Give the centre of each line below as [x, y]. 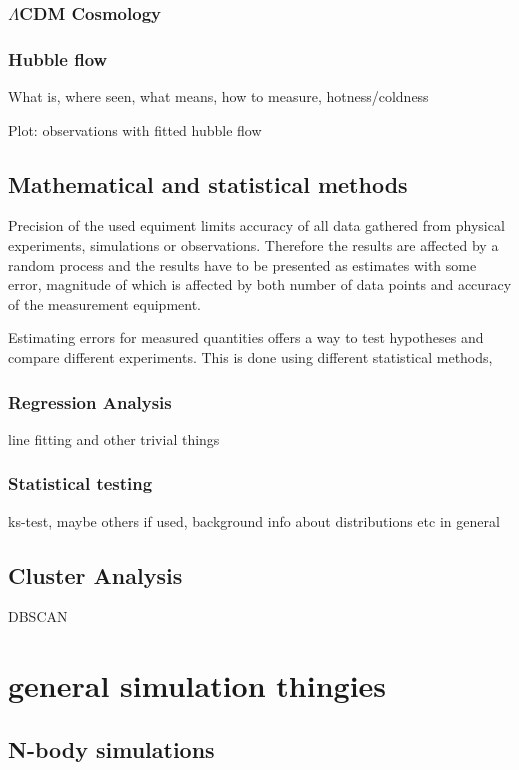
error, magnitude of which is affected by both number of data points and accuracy [260, 284]
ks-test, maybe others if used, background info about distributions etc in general [254, 520]
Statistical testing [80, 483]
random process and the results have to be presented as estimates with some [242, 264]
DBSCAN [38, 616]
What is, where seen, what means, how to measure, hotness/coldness [218, 96]
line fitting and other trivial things [114, 438]
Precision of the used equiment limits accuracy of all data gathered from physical [256, 225]
